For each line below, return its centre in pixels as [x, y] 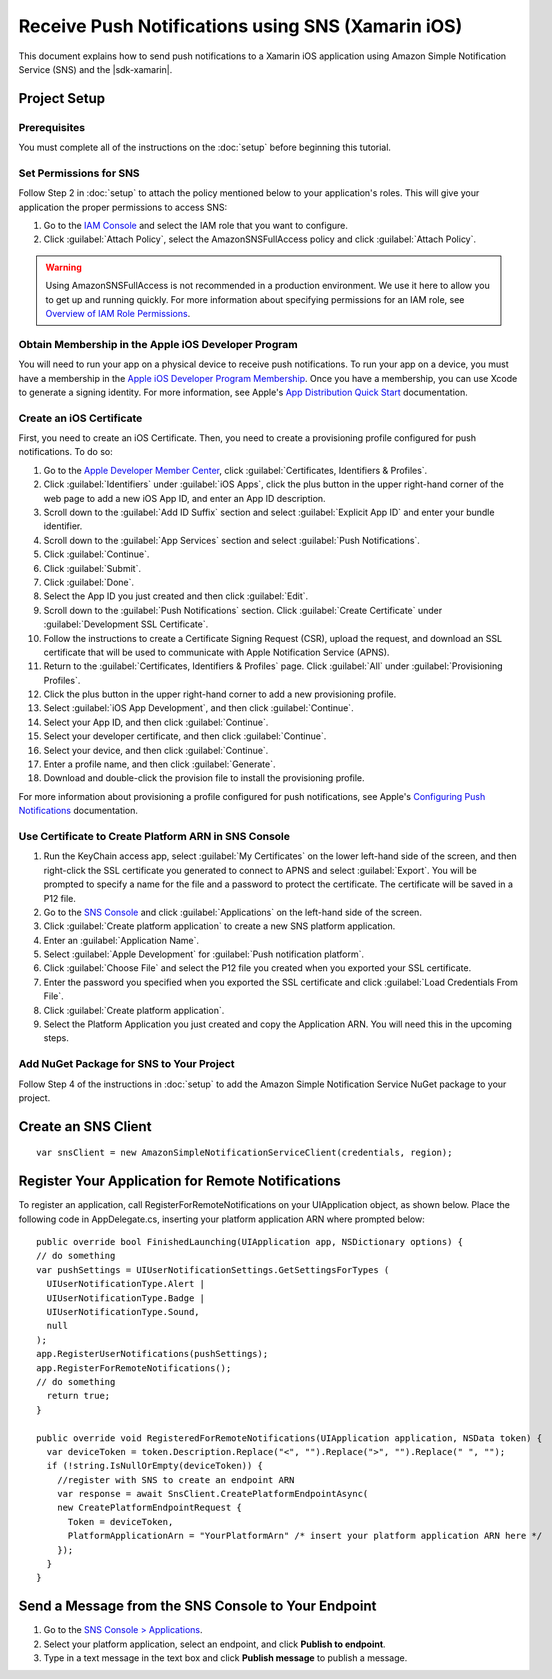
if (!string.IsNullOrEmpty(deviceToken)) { [155, 1466]
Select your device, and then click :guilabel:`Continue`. [156, 750]
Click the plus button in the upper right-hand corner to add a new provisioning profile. [220, 694]
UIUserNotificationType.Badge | [125, 1298]
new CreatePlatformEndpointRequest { [149, 1508]
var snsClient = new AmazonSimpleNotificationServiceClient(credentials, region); [244, 1153]
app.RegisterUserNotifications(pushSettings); [152, 1354]
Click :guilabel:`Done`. [89, 582]
